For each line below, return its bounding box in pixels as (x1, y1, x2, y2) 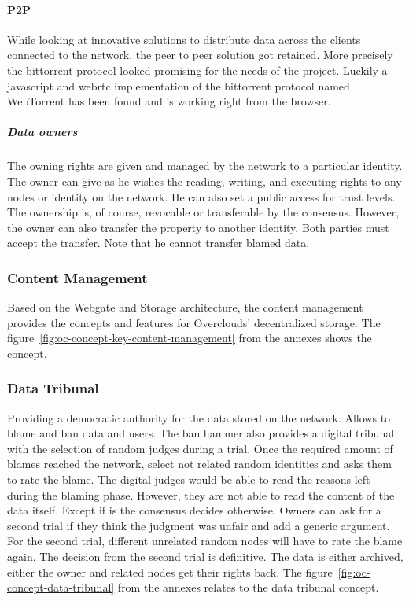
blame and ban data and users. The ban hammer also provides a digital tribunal (7, 425, 395, 441)
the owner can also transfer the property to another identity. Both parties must (7, 219, 389, 235)
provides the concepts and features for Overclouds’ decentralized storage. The (7, 314, 381, 330)
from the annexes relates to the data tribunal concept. (117, 579, 379, 595)
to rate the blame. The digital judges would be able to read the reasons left (7, 471, 370, 488)
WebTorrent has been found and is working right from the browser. (7, 93, 331, 109)
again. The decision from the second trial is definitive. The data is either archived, (7, 548, 403, 565)
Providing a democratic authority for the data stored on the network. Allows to (7, 409, 391, 426)
